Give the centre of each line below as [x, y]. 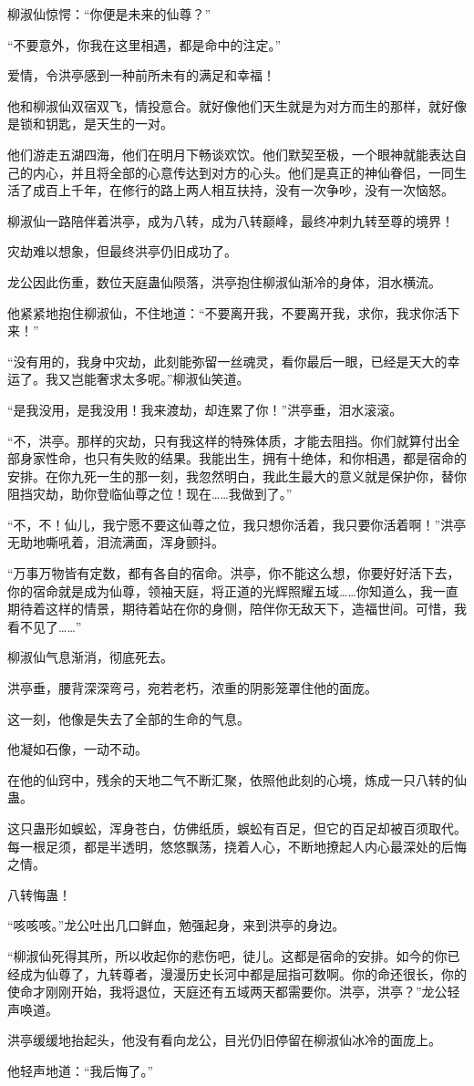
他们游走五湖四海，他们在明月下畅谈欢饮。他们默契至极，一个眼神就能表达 [231, 154]
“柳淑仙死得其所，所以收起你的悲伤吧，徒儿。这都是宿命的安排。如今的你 [227, 955]
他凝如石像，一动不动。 [77, 749]
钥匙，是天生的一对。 [109, 124]
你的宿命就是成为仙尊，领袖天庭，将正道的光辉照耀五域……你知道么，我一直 [233, 590]
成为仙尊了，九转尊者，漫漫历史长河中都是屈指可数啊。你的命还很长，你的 [243, 973]
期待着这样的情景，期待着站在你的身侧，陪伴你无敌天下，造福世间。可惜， [231, 609]
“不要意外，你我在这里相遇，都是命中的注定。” [144, 44]
